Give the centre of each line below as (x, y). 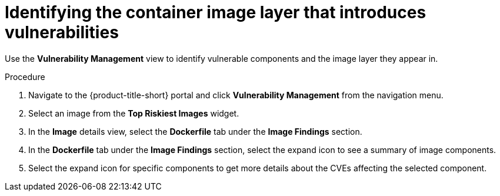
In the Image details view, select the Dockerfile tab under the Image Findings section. (195, 131)
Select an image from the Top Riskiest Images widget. (134, 113)
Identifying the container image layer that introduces (216, 12)
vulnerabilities (62, 32)
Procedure (25, 77)
